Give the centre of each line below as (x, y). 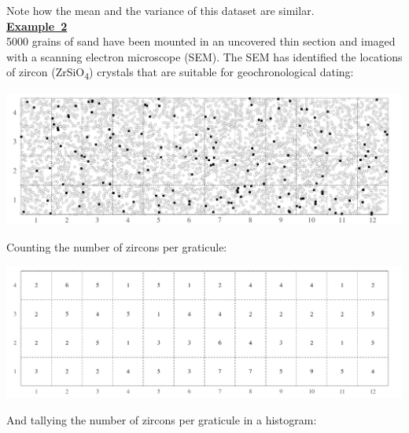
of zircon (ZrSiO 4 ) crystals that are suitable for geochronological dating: (180, 73)
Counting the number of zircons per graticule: (117, 246)
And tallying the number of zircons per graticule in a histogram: (162, 419)
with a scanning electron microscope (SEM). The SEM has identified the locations (204, 56)
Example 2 (37, 26)
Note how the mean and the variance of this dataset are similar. (160, 10)
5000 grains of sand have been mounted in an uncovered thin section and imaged (201, 41)
